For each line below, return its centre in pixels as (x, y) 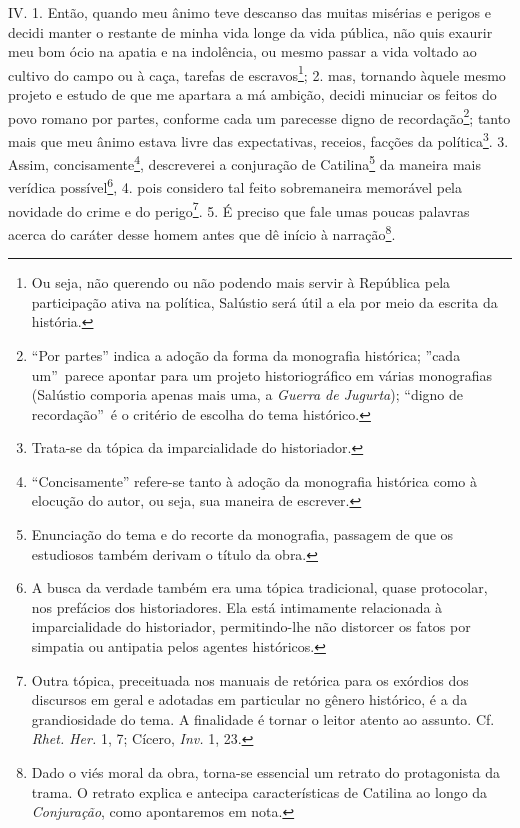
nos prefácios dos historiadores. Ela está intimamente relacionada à (237, 606)
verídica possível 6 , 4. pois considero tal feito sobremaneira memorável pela (235, 186)
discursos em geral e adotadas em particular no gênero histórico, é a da (249, 699)
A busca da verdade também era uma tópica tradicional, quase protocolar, (259, 587)
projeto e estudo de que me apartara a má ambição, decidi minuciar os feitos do (252, 94)
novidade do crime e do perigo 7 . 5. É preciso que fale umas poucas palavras (239, 209)
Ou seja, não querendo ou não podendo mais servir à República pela (241, 282)
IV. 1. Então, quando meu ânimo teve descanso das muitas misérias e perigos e (249, 12)
